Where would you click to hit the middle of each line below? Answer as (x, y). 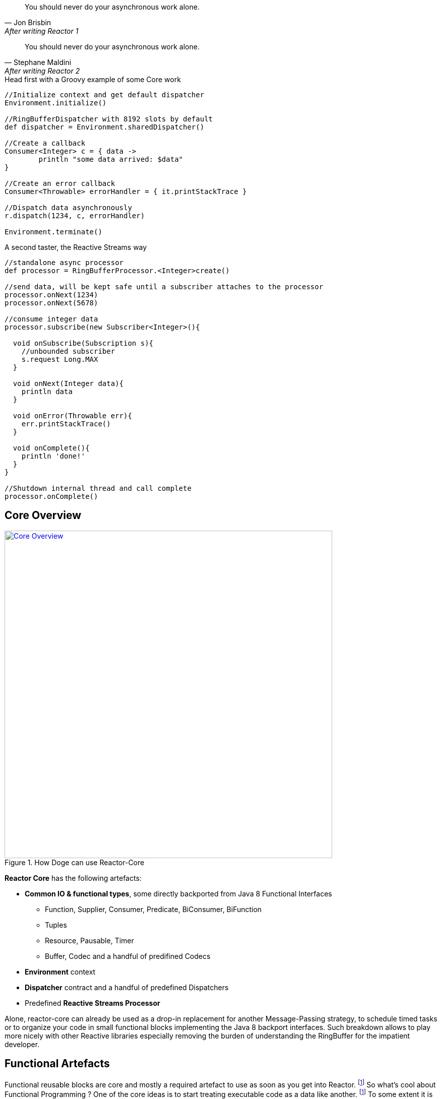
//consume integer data (51, 319)
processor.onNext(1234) (51, 295)
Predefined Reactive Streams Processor (92, 1003)
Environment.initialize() (56, 103)
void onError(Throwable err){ (72, 416)
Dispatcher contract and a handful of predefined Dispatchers (127, 987)
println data (47, 392)
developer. (22, 1044)
